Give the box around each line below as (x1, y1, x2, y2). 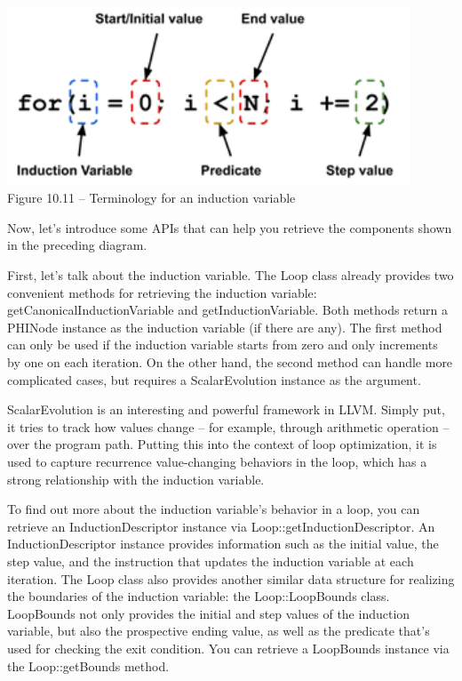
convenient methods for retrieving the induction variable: (7, 283, 317, 301)
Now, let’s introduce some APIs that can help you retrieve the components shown (7, 218, 452, 236)
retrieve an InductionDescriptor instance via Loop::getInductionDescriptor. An (7, 517, 435, 535)
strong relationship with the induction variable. (7, 469, 265, 488)
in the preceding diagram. (7, 236, 147, 254)
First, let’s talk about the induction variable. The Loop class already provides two (7, 266, 454, 284)
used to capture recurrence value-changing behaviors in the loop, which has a (7, 453, 427, 470)
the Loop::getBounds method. (7, 656, 170, 675)
